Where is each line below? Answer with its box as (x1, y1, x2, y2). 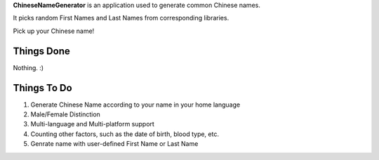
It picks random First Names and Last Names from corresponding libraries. (13, 14, 230, 22)
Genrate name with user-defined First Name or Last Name (30, 140, 199, 148)
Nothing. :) (13, 63, 44, 72)
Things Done (13, 45, 70, 57)
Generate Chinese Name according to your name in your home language (30, 100, 241, 109)
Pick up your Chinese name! (13, 27, 95, 35)
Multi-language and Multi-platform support (30, 120, 154, 128)
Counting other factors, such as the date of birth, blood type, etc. (30, 130, 219, 138)
